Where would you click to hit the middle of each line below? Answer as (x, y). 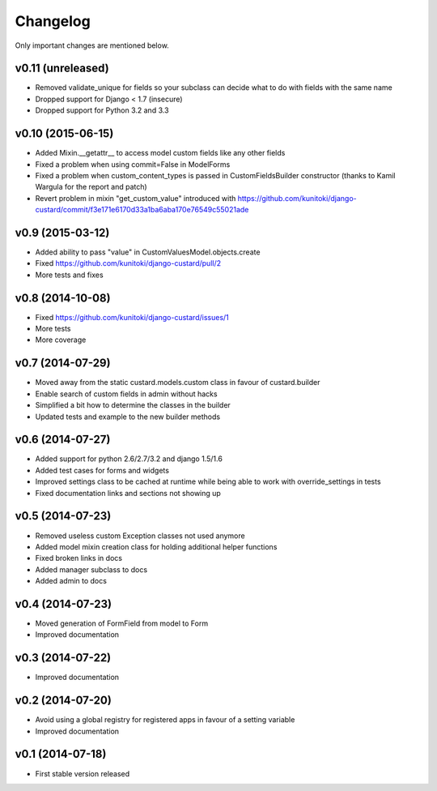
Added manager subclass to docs (91, 569)
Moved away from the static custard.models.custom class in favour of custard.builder (178, 383)
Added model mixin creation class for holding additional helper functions (156, 546)
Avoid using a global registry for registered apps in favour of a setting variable (165, 720)
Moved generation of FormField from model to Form (122, 623)
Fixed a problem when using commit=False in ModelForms (133, 164)
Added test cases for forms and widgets (102, 470)
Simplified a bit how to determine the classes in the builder (133, 405)
